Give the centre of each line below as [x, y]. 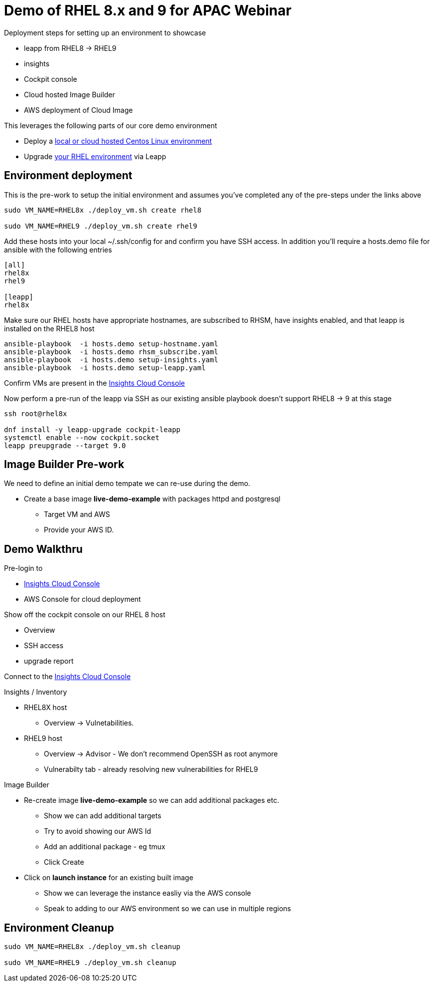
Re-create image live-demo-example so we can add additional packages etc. [152, 800]
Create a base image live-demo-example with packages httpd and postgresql [152, 499]
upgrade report [49, 661]
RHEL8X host [46, 708]
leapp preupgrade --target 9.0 [65, 445]
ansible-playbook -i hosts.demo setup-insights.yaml [111, 360]
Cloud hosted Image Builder [70, 94]
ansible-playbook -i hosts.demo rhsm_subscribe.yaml [111, 352]
